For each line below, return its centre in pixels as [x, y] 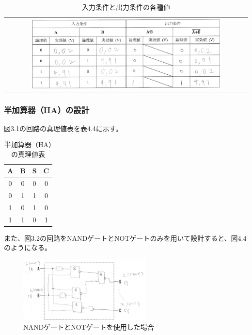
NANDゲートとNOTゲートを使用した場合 [89, 327]
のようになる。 [28, 247]
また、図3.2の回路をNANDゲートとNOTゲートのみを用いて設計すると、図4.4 [125, 238]
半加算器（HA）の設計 [47, 110]
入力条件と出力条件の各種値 [126, 7]
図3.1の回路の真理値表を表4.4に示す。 [63, 128]
